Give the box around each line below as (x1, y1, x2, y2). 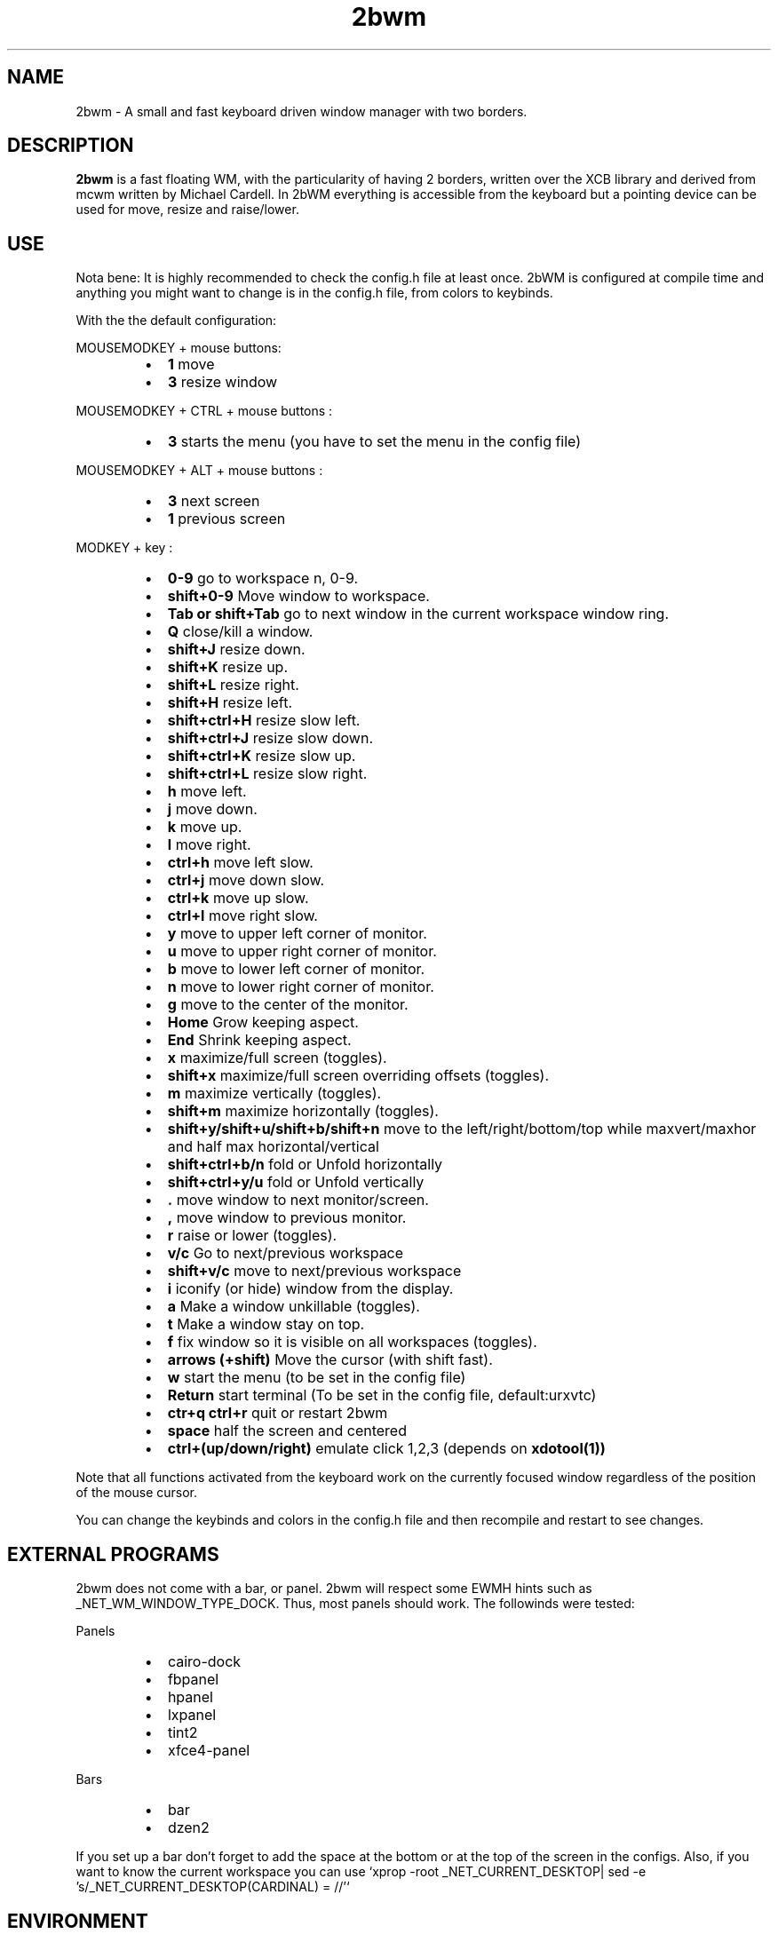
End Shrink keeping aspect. (167, 1031, 352, 1050)
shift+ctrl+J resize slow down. (167, 729, 373, 748)
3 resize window (167, 373, 278, 392)
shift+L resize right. (167, 676, 299, 694)
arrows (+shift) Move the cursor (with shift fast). (167, 1351, 493, 1369)
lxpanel (167, 1706, 217, 1724)
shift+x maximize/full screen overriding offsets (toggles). (167, 1066, 550, 1085)
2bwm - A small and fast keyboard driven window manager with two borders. (75, 103, 528, 119)
